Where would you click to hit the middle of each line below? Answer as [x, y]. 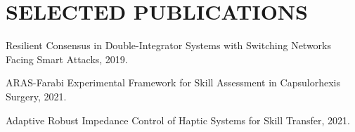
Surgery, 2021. [36, 96]
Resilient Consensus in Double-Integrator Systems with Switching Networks [169, 45]
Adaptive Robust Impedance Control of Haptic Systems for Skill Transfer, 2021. [178, 120]
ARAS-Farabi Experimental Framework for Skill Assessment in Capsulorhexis [173, 82]
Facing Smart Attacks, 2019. [67, 59]
